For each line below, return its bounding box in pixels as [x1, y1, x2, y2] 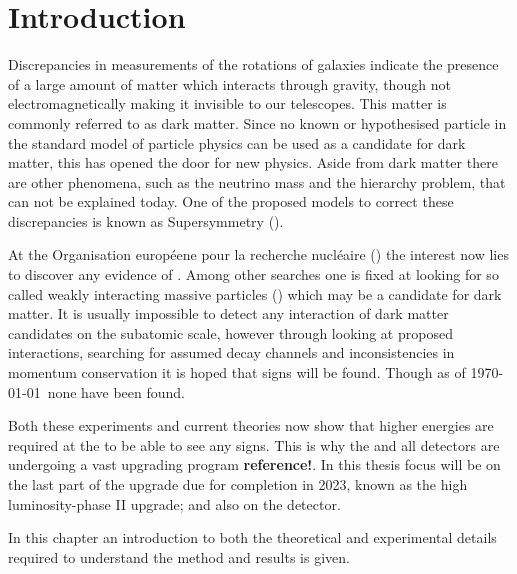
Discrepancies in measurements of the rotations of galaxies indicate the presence [8, 54, 499, 75]
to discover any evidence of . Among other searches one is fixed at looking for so [8, 264, 499, 285]
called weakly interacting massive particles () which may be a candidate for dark [8, 283, 502, 304]
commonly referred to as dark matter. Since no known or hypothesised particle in [8, 112, 507, 133]
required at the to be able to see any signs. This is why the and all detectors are [8, 434, 500, 455]
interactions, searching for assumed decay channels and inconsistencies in [8, 342, 455, 363]
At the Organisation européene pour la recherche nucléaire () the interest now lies [8, 244, 509, 265]
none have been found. [47, 381, 185, 402]
